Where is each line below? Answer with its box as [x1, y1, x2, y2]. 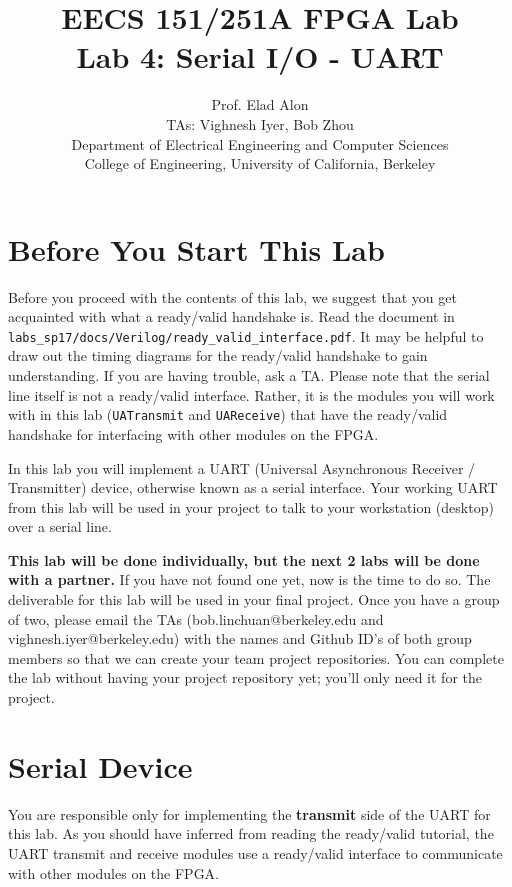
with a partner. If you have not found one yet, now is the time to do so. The [8, 569, 491, 590]
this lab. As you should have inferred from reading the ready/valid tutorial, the [8, 823, 494, 844]
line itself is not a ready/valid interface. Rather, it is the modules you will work [8, 384, 495, 405]
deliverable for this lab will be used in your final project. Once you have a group [8, 589, 500, 610]
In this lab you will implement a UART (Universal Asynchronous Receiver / [8, 457, 476, 478]
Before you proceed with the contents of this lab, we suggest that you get [8, 286, 457, 307]
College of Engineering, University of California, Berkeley [84, 153, 436, 174]
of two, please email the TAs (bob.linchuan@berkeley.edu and [8, 608, 384, 629]
